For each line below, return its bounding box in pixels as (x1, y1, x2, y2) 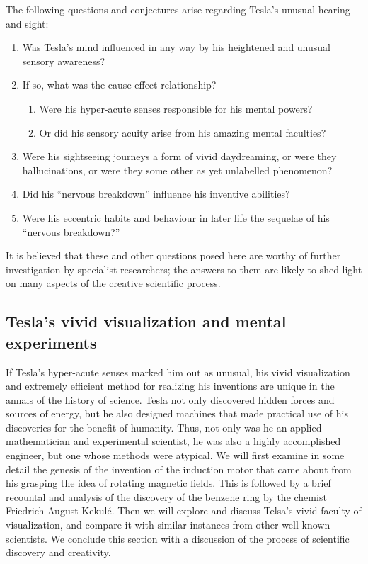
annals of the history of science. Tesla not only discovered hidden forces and (6, 392, 335, 407)
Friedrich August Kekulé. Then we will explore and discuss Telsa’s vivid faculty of (6, 503, 362, 518)
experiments (6, 331, 97, 353)
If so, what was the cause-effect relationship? (22, 77, 217, 92)
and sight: (6, 16, 49, 30)
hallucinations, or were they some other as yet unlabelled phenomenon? (22, 162, 333, 177)
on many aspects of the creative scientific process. (6, 276, 221, 291)
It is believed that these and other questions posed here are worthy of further (6, 248, 341, 263)
